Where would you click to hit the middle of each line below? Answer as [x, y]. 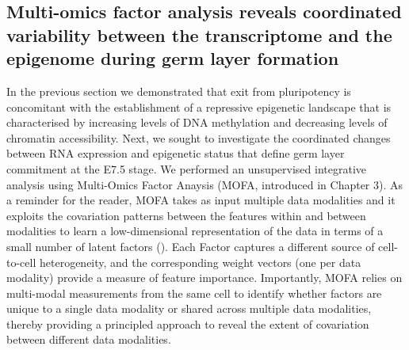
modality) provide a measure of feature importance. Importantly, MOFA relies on [204, 278]
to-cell [21, 262]
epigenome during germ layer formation [173, 58]
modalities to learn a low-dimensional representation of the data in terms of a [195, 231]
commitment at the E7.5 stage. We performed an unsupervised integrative [187, 168]
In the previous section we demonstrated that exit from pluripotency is [179, 91]
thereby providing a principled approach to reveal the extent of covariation [188, 323]
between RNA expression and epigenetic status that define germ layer [176, 153]
